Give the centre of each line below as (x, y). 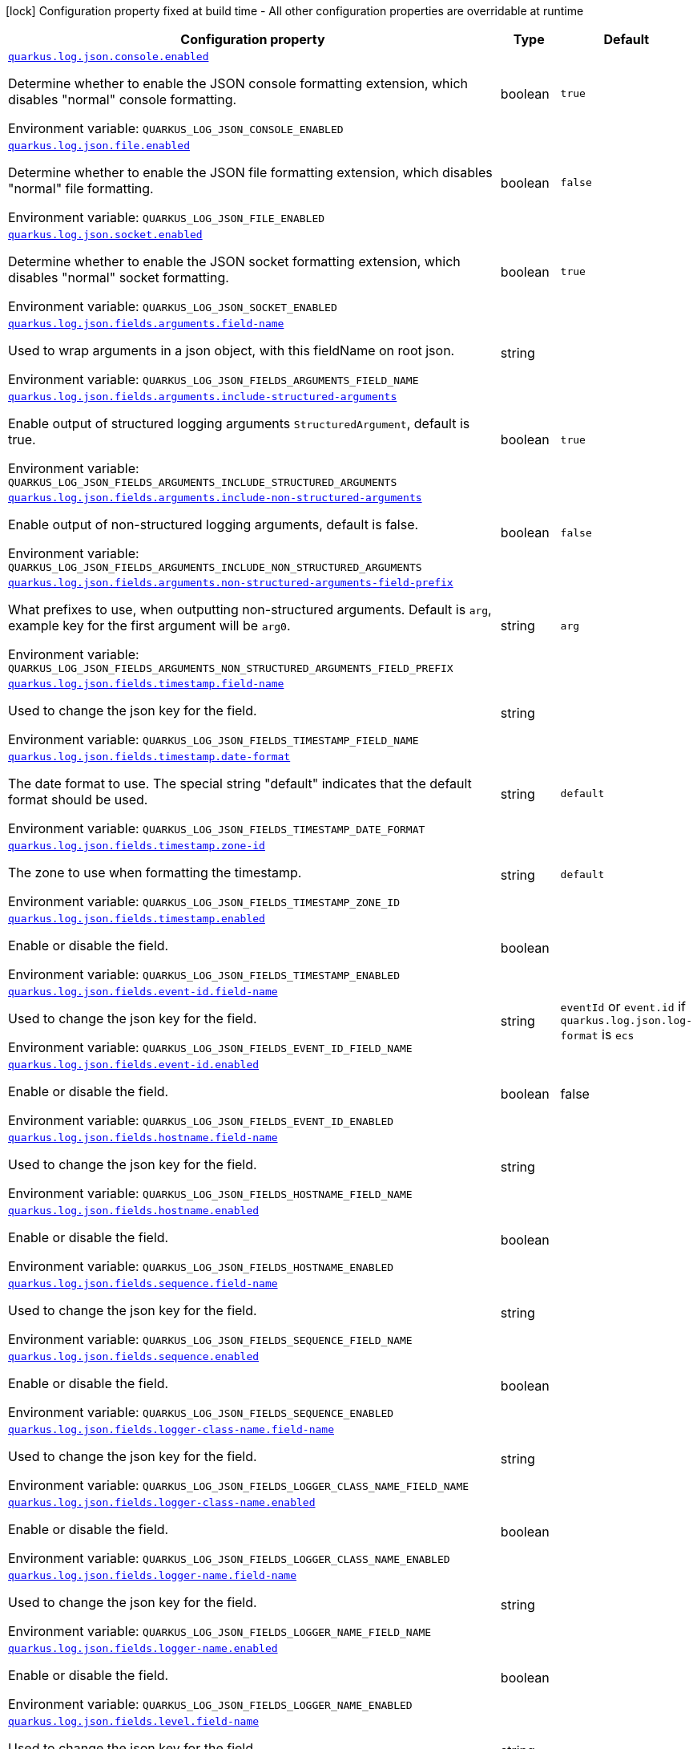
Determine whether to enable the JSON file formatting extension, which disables (250, 172)
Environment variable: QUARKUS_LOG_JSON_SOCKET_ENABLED (173, 306)
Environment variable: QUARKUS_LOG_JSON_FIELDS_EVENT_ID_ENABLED (201, 1120)
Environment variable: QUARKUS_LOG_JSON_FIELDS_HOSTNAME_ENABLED (201, 1266)
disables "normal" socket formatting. (119, 277)
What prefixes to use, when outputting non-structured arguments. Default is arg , (250, 609)
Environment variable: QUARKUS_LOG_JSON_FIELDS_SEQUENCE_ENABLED (201, 1412)
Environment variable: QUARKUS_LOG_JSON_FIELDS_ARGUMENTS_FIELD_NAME (214, 379)
